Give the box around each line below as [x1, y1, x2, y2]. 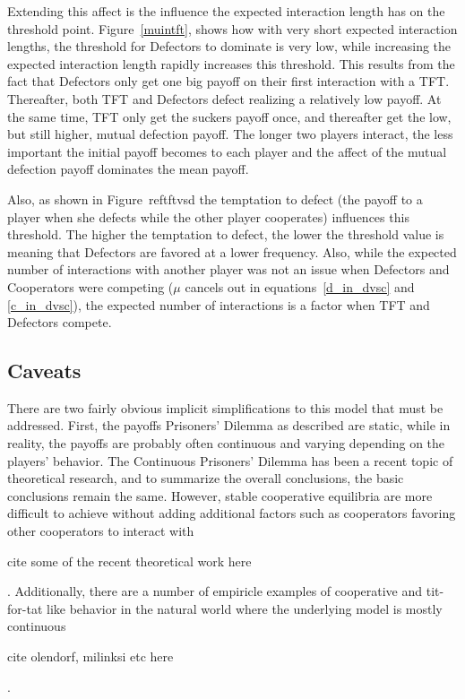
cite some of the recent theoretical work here [7, 551, 252, 570]
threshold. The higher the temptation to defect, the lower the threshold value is [7, 225, 444, 244]
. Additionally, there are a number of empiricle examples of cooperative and [7, 582, 423, 600]
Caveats [7, 357, 82, 384]
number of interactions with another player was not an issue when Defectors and [7, 260, 450, 279]
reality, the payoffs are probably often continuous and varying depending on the [7, 434, 445, 453]
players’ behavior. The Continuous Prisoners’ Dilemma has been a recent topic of [7, 451, 453, 470]
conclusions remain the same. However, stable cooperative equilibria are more [7, 486, 433, 505]
